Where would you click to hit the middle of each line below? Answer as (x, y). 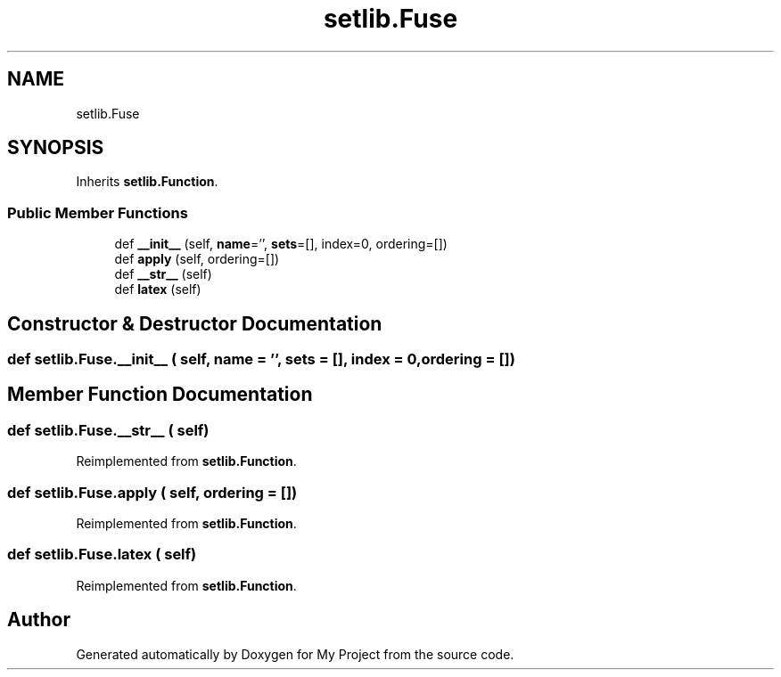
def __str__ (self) (163, 274)
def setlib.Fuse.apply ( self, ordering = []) (152, 492)
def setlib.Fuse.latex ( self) (102, 555)
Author (39, 620)
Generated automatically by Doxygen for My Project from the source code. (295, 654)
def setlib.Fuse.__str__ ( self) (108, 430)
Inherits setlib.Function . (147, 182)
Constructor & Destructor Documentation (195, 323)
